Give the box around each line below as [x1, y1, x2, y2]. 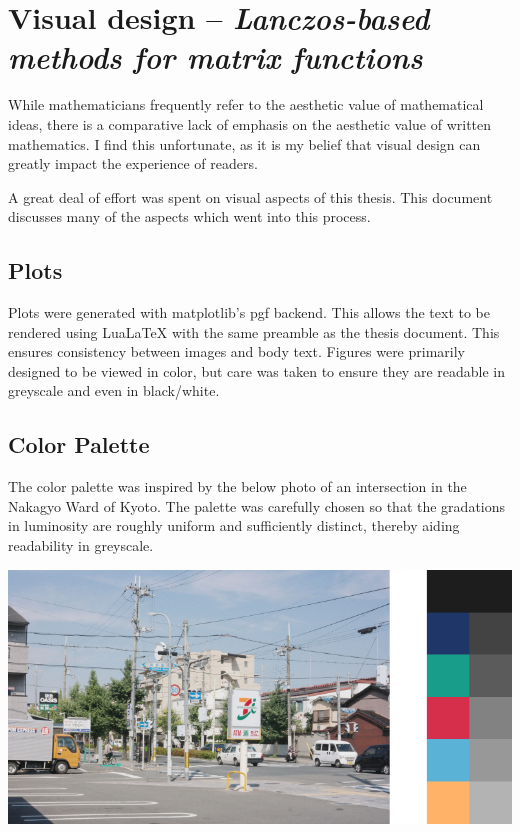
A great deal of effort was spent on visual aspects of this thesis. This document [8, 186, 493, 207]
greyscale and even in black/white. [8, 380, 220, 401]
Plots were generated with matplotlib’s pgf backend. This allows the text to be [8, 302, 491, 323]
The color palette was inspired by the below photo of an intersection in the [8, 476, 467, 497]
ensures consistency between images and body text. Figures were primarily [8, 341, 465, 362]
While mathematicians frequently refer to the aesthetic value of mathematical [8, 94, 484, 115]
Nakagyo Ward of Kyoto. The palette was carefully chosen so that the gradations [8, 495, 506, 516]
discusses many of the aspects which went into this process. [8, 206, 371, 227]
